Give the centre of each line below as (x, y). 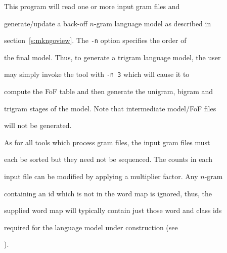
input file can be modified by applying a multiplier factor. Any (101, 176)
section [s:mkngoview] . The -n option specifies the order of (95, 40)
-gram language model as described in (153, 23)
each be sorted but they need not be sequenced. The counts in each (108, 159)
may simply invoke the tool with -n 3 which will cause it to (97, 74)
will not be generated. (38, 125)
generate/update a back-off (46, 23)
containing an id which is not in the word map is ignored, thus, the (108, 193)
